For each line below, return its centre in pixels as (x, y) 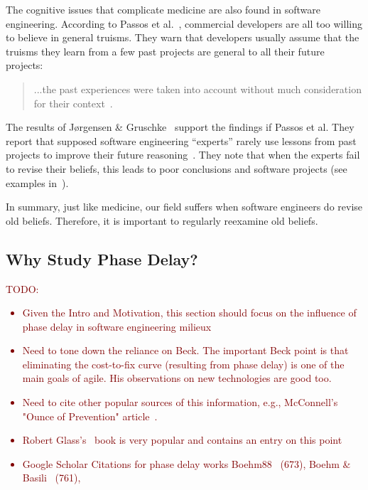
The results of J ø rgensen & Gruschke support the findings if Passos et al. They (180, 127)
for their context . (73, 103)
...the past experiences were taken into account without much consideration (197, 89)
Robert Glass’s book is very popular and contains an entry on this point (182, 440)
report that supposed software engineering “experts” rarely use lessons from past (181, 140)
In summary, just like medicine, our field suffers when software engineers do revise (184, 207)
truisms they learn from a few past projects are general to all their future (165, 51)
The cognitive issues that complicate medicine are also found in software (163, 9)
